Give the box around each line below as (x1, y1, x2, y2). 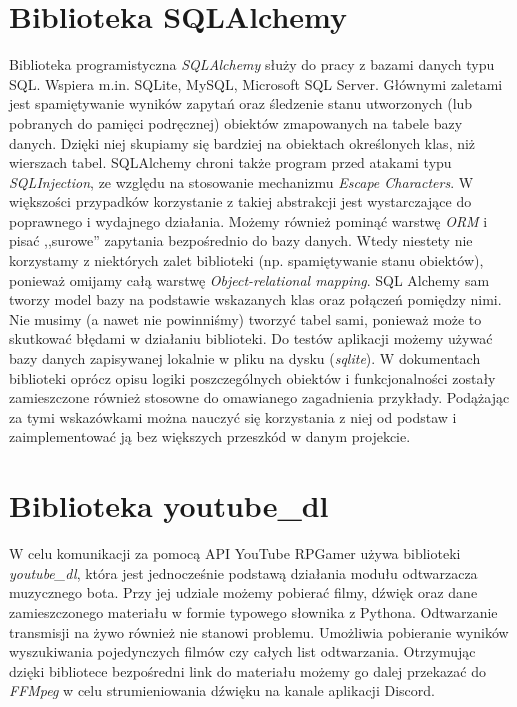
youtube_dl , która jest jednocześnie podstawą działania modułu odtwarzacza (9, 562, 478, 583)
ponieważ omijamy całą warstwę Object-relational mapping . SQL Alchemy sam (9, 269, 490, 290)
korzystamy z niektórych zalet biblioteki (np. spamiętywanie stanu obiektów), (9, 250, 484, 271)
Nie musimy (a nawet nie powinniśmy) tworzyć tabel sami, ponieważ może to (9, 308, 482, 329)
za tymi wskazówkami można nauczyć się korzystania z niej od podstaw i (9, 406, 457, 427)
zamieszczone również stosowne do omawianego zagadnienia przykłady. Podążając (9, 387, 510, 408)
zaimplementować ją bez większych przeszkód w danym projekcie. (9, 426, 411, 447)
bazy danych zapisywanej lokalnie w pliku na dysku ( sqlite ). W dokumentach (9, 348, 481, 369)
